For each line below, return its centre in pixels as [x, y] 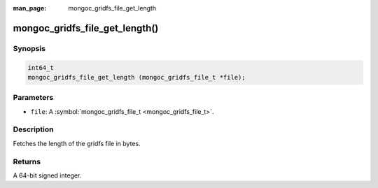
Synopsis [29, 48]
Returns [27, 161]
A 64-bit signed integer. [47, 175]
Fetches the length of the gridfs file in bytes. [77, 143]
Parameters [33, 98]
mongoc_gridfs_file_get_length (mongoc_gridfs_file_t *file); [136, 77]
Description [33, 129]
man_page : [30, 8]
